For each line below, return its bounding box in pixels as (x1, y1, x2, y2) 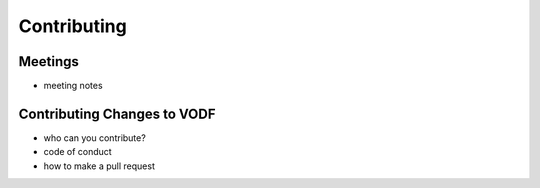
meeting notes (43, 80, 104, 92)
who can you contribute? (43, 131, 147, 144)
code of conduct (43, 146, 112, 158)
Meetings (18, 53, 80, 70)
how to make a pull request (43, 160, 155, 172)
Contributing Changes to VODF (18, 105, 216, 122)
